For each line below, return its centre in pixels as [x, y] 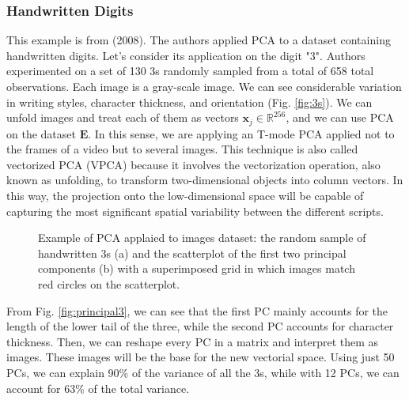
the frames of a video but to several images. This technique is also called [182, 149]
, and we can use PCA [340, 117]
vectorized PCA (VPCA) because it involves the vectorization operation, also [193, 164]
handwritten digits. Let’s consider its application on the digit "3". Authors [186, 55]
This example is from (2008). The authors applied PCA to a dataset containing [199, 40]
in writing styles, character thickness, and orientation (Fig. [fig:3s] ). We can [189, 102]
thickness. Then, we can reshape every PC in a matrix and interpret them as [193, 341]
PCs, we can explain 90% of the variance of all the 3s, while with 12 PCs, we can [203, 372]
